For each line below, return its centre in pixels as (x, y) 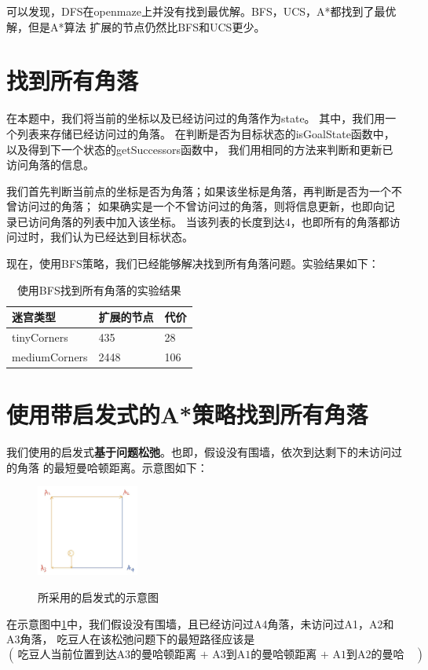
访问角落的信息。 (50, 165)
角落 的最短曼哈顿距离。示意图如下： (112, 467)
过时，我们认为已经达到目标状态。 (105, 237)
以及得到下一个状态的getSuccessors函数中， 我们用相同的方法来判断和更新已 (200, 149)
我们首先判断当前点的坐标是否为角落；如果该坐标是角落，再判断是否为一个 (199, 190)
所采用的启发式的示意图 (98, 597)
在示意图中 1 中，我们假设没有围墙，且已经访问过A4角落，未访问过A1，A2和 (200, 623)
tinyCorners (40, 337)
